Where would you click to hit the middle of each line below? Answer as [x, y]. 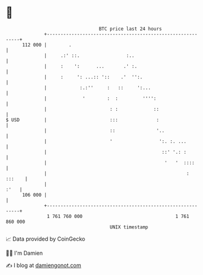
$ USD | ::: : [83, 120]
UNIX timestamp [129, 227]
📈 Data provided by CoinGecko [46, 239]
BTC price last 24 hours [131, 29]
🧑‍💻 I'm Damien [24, 253]
